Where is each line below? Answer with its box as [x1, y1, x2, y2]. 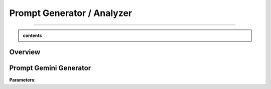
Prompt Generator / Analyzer [9, 7, 132, 18]
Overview [9, 48, 41, 56]
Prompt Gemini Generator [9, 64, 91, 72]
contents [23, 32, 42, 38]
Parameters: [9, 77, 36, 83]
